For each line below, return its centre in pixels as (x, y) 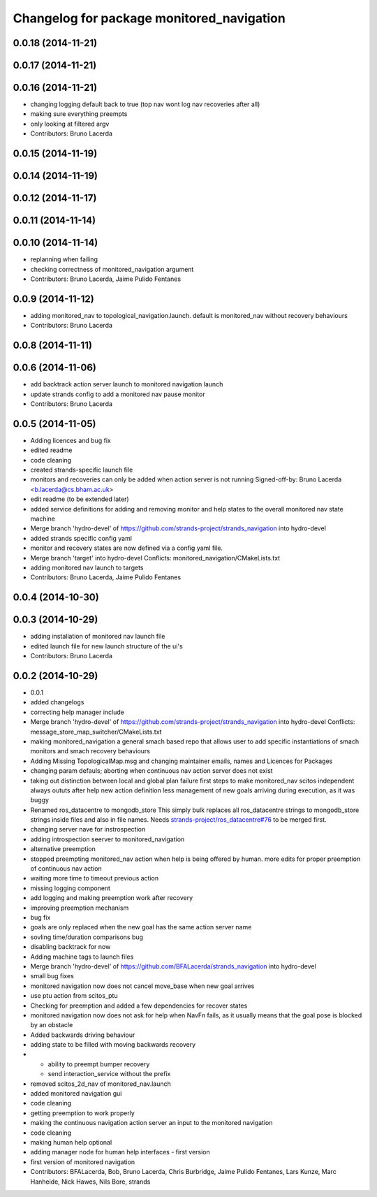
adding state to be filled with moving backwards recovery (113, 1045)
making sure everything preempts (79, 114)
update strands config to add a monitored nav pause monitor (118, 394)
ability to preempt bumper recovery (99, 1064)
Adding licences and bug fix (71, 440)
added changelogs (57, 702)
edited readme (51, 450)
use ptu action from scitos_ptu (74, 996)
